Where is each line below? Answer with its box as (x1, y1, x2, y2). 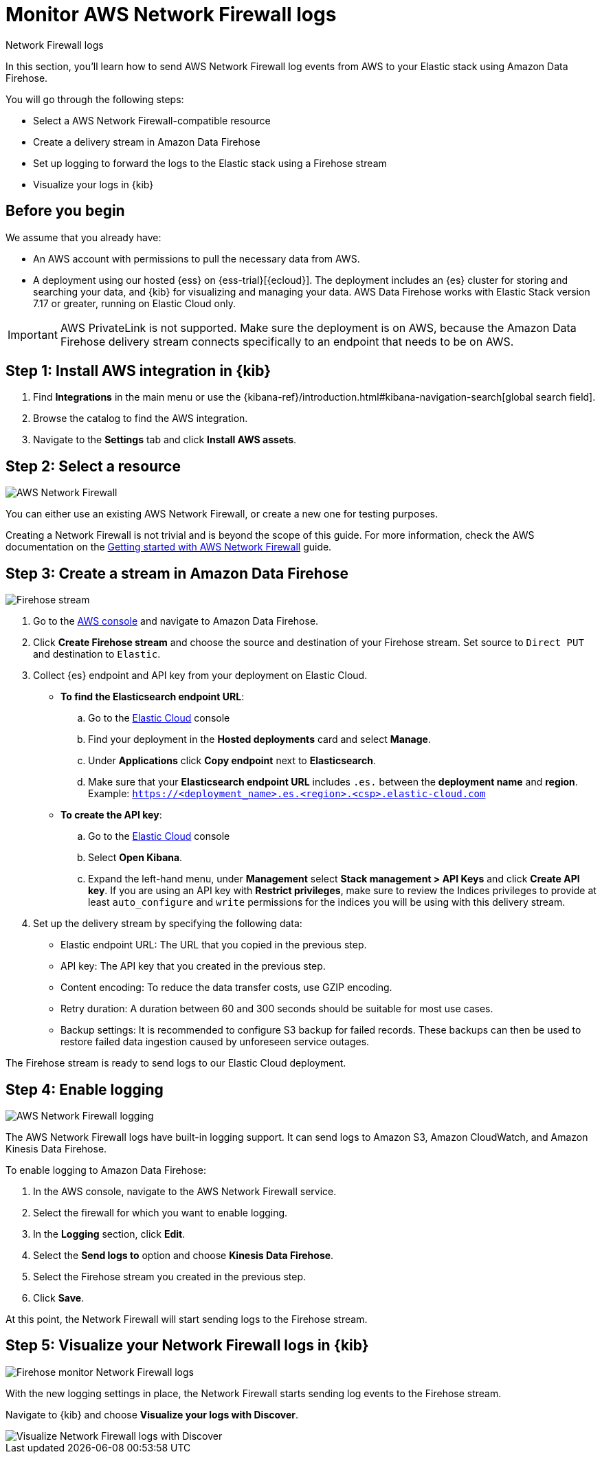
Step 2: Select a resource (5, 457, 181, 475)
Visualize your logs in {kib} (33, 178, 154, 190)
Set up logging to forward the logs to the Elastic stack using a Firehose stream (33, 157, 387, 169)
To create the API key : (60, 809, 162, 821)
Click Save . (33, 1291, 85, 1304)
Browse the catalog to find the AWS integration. (33, 412, 248, 425)
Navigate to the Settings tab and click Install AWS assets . (33, 434, 297, 446)
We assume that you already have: (5, 231, 161, 243)
